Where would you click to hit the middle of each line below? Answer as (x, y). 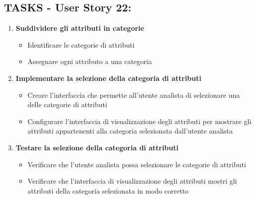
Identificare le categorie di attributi (81, 44)
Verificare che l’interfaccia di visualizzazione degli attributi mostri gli (132, 181)
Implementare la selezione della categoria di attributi (108, 78)
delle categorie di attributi (67, 104)
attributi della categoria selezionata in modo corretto (108, 190)
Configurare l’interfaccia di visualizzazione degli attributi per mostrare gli (139, 121)
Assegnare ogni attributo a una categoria (90, 61)
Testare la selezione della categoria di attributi (97, 147)
